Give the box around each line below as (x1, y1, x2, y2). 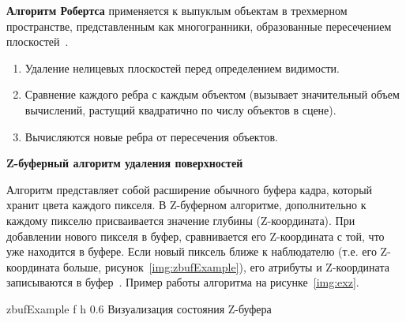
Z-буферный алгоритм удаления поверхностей (6, 155, 243, 171)
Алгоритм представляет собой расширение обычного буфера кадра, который (6, 181, 373, 197)
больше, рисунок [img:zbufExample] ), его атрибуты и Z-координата (63, 258, 389, 275)
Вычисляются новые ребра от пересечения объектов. (24, 128, 278, 144)
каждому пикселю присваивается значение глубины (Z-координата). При (6, 212, 355, 228)
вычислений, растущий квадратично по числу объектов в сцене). (24, 101, 336, 118)
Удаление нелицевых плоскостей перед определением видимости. (24, 59, 340, 76)
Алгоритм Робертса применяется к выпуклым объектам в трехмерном (6, 2, 348, 18)
